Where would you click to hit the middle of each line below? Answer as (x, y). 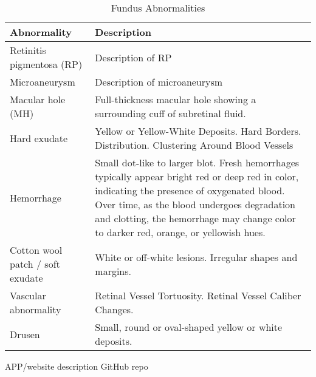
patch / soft (35, 264)
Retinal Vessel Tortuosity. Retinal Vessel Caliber (198, 295)
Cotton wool (36, 250)
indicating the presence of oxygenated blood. (190, 190)
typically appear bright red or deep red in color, (197, 176)
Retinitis (28, 50)
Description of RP (133, 57)
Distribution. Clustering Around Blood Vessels (194, 145)
